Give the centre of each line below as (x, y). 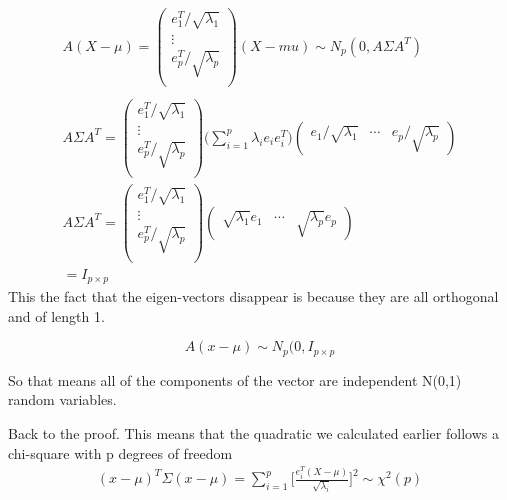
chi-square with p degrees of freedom (120, 452)
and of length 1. (56, 315)
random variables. (62, 399)
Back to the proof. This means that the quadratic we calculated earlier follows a (253, 433)
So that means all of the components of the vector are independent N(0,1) (235, 379)
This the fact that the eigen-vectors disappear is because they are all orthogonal (253, 296)
